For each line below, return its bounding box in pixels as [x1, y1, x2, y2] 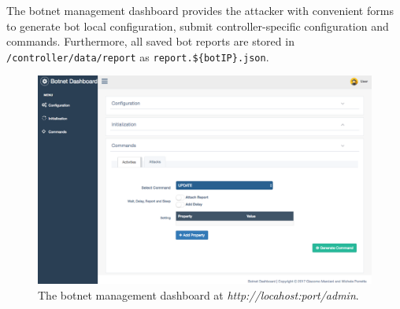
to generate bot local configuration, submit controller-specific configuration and [6, 17, 389, 34]
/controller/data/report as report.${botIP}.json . [6, 48, 269, 64]
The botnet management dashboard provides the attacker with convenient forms [6, 2, 394, 18]
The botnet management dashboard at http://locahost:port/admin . [38, 287, 359, 303]
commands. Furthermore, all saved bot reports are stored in [6, 33, 294, 50]
